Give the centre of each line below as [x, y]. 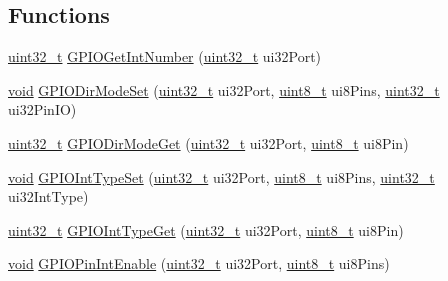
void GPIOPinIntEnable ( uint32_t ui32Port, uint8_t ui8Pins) [199, 263]
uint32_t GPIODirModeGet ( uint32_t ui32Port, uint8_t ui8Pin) [208, 142]
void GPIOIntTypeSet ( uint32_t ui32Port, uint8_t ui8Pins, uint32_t [221, 176]
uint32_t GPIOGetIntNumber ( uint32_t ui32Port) [165, 56]
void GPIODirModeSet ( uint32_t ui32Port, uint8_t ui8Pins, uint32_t [224, 89]
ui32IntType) [48, 196]
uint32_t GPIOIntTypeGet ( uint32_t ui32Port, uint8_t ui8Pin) [206, 229]
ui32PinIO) [42, 109]
